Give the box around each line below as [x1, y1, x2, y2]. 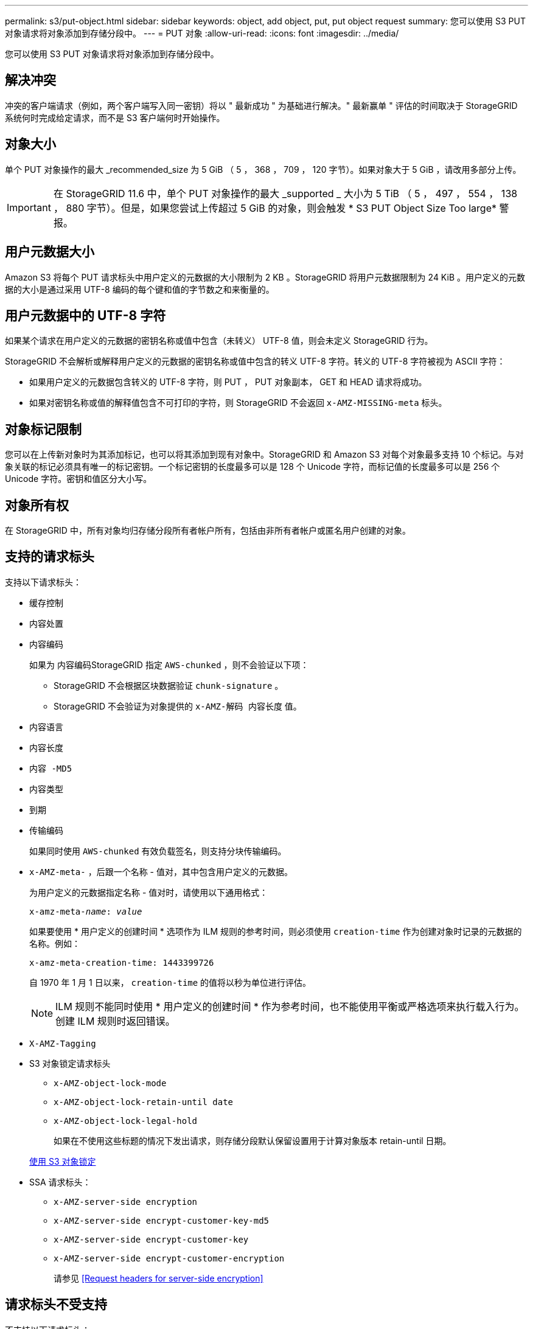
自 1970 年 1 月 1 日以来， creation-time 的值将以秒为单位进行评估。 [29, 977, 312, 988]
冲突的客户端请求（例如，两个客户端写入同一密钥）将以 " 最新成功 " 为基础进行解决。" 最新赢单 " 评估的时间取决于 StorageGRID [5, 100, 518, 111]
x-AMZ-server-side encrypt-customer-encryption [54, 1253, 285, 1263]
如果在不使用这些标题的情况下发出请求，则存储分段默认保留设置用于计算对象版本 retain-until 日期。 [54, 1135, 451, 1146]
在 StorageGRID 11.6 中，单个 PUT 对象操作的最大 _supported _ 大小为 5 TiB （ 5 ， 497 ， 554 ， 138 [53, 187, 518, 200]
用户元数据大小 [5, 244, 94, 260]
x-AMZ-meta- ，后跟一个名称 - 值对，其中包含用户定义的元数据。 [29, 866, 293, 877]
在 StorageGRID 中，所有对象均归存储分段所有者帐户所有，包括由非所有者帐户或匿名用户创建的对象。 [5, 525, 411, 536]
